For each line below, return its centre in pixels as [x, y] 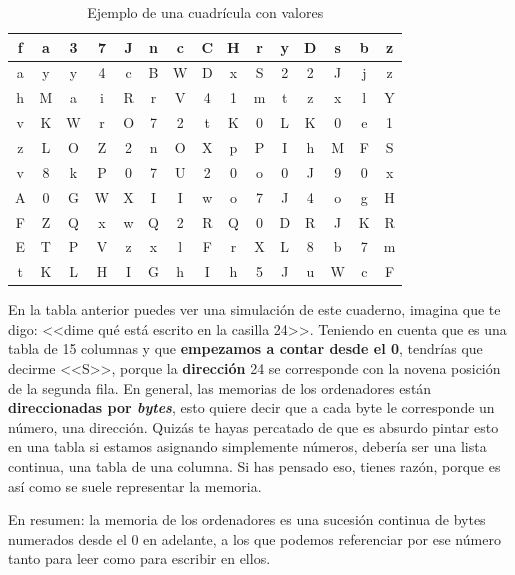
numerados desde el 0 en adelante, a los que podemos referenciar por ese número [254, 538]
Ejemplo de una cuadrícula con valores [205, 12]
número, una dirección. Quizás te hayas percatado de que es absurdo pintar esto [253, 426]
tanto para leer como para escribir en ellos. [139, 558]
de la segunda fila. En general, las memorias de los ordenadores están [220, 387]
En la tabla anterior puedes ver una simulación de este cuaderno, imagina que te [254, 309]
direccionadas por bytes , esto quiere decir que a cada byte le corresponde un [251, 407]
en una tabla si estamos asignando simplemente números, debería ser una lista [247, 446]
